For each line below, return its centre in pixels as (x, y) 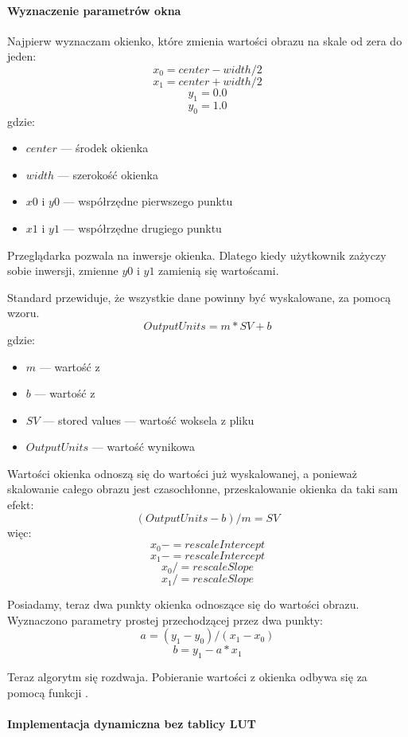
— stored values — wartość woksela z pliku (149, 419)
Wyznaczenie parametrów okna (94, 10)
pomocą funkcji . (48, 692)
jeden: (22, 56)
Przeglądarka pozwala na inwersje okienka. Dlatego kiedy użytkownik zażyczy (197, 255)
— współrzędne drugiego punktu (142, 227)
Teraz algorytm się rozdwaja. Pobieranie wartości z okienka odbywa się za (187, 677)
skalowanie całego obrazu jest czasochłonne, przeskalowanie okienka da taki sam (203, 489)
